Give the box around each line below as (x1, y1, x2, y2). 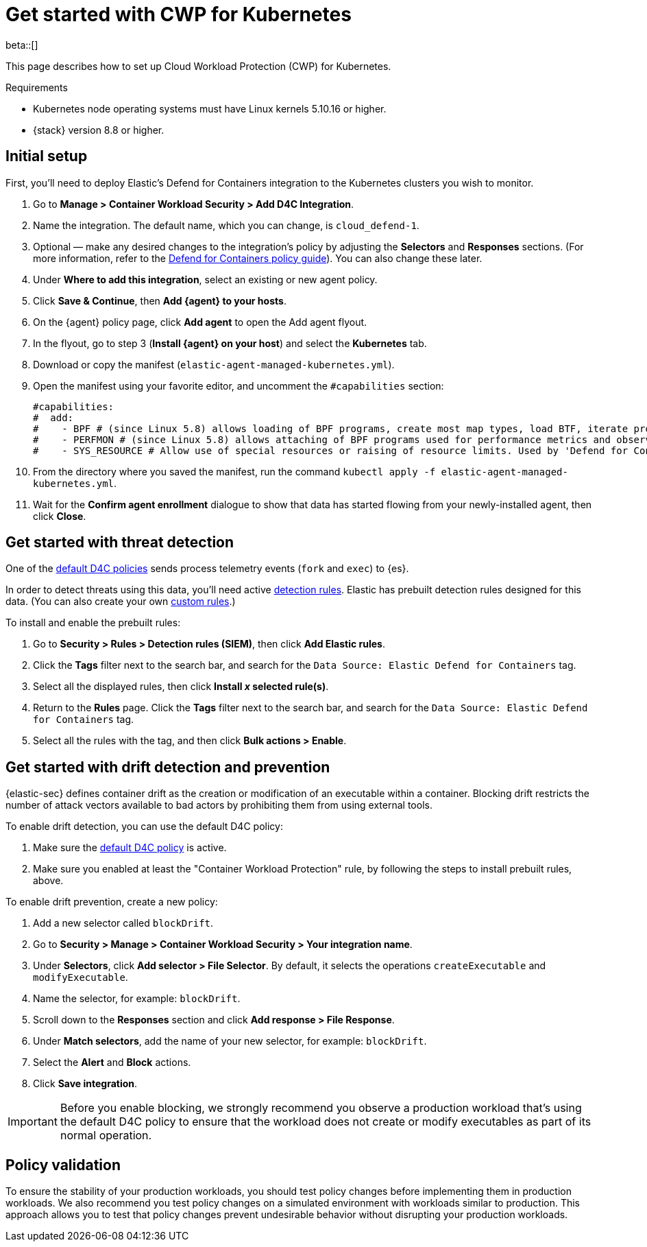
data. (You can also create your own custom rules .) (5, 595, 236, 608)
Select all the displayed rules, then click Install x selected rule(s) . (33, 680, 329, 693)
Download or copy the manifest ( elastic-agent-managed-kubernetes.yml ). (33, 358, 395, 370)
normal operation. (60, 1128, 152, 1143)
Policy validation (5, 1156, 121, 1174)
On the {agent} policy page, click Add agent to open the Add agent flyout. (33, 316, 367, 328)
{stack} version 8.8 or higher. (33, 123, 164, 136)
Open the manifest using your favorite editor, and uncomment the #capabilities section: (33, 379, 444, 392)
